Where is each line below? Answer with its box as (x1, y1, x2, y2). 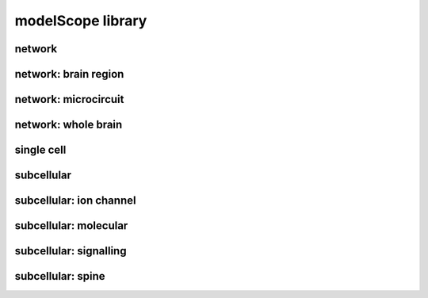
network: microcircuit (14, 93, 124, 106)
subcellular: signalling (14, 244, 127, 258)
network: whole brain (14, 118, 123, 132)
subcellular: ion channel (14, 194, 136, 208)
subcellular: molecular (14, 219, 128, 233)
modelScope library (14, 12, 147, 29)
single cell (14, 143, 67, 157)
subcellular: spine (14, 269, 106, 283)
